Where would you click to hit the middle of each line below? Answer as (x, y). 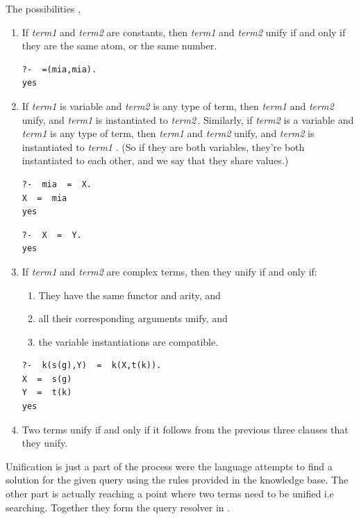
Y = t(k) (47, 393)
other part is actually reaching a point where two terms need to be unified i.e (170, 494)
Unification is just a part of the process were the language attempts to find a (169, 466)
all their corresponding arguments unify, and (133, 318)
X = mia (44, 198)
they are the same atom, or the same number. (119, 46)
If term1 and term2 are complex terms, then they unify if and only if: (169, 271)
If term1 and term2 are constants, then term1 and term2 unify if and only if (184, 32)
